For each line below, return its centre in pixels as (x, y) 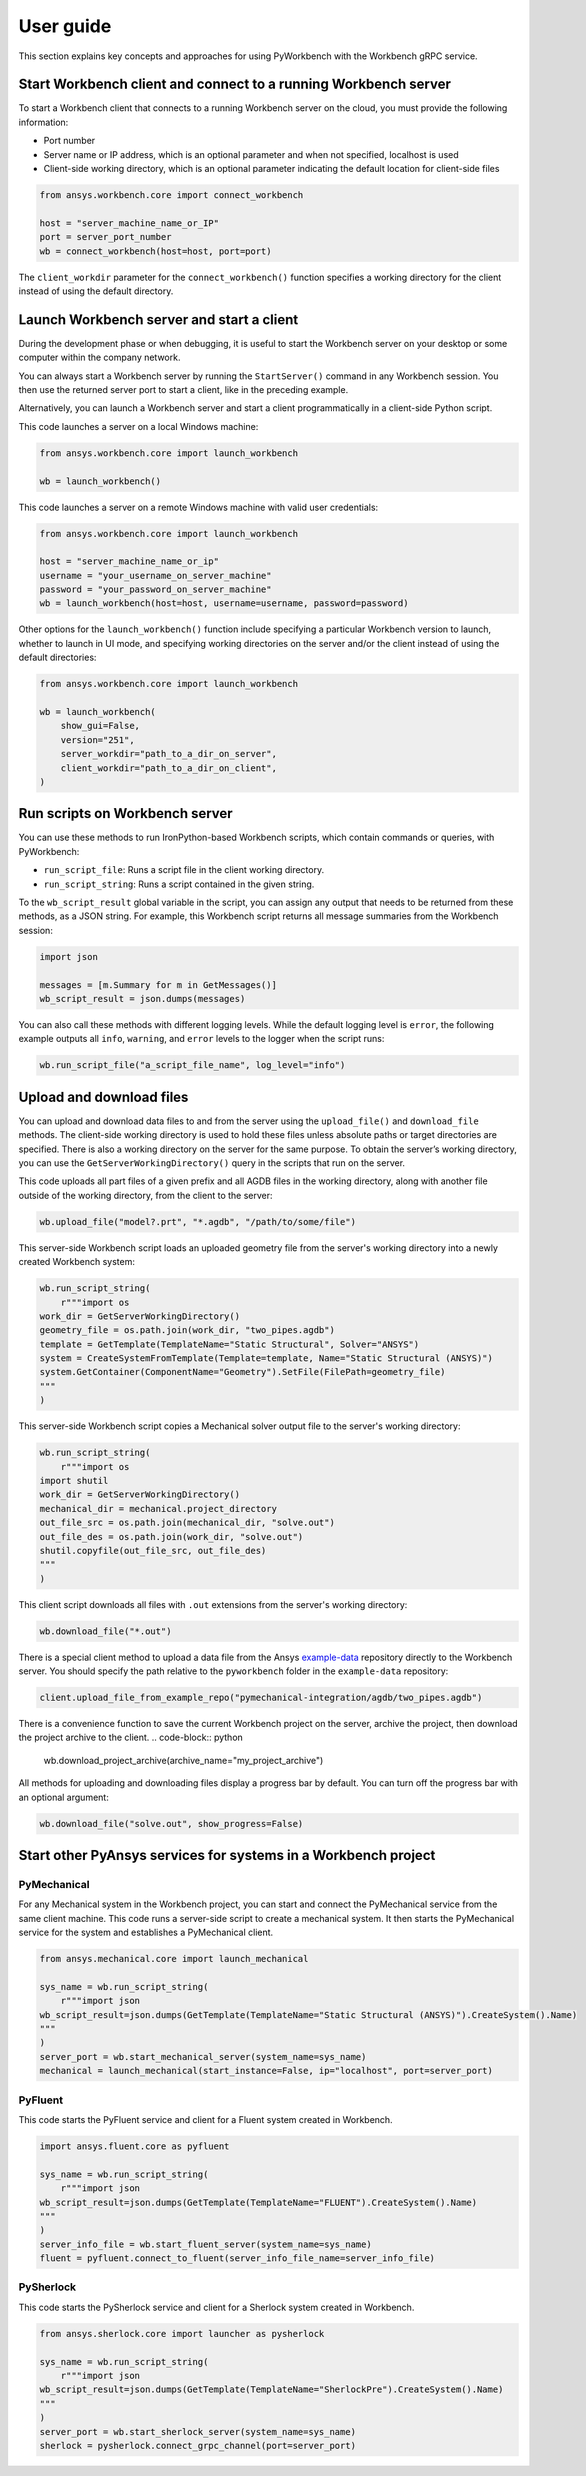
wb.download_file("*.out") (105, 1631)
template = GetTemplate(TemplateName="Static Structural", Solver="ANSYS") (229, 1344)
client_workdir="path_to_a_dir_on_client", (168, 768)
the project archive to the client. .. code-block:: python (131, 1737)
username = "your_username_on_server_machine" (155, 575)
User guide (65, 26)
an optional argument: (63, 1797)
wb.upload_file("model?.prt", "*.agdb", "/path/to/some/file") (198, 1221)
